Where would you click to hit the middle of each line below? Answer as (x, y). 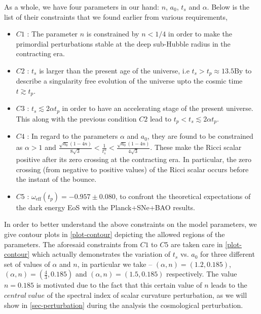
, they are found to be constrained (200, 136)
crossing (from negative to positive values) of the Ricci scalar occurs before (132, 169)
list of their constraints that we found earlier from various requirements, (116, 16)
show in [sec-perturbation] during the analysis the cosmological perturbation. (124, 305)
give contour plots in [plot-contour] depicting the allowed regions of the (115, 234)
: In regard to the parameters (72, 136)
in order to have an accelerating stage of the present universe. (158, 108)
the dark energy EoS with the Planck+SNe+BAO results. (106, 207)
